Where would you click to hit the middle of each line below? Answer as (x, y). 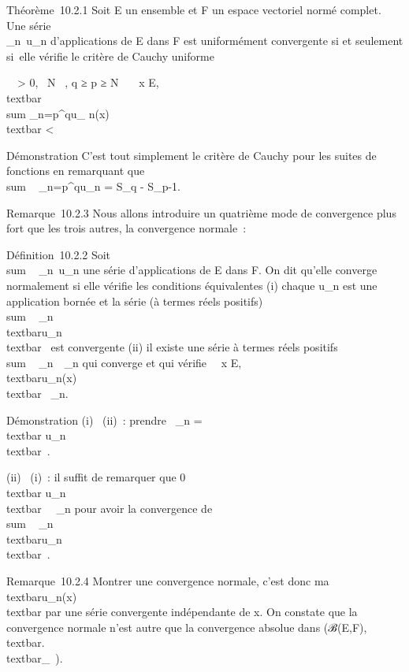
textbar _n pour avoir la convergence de (110, 508)
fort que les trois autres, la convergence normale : (126, 228)
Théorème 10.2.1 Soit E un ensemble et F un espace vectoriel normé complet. (194, 9)
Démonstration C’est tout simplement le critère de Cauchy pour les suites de (191, 155)
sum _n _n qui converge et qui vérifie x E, (124, 362)
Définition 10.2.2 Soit (59, 254)
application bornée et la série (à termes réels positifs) (135, 301)
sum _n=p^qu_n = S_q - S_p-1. (93, 186)
